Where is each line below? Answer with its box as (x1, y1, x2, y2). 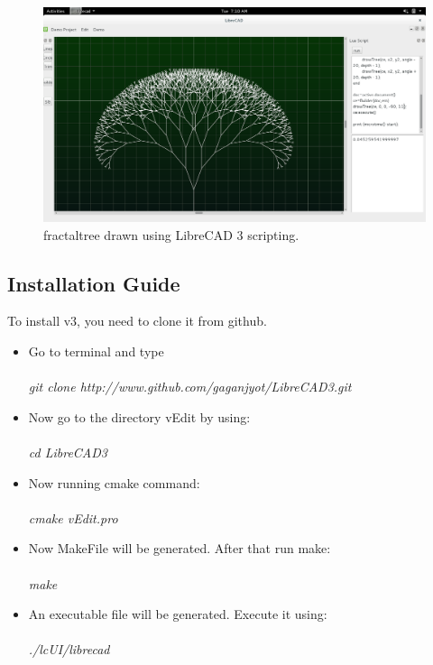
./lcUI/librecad (28, 640, 110, 659)
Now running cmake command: (28, 473, 200, 492)
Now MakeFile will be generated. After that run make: (28, 539, 331, 558)
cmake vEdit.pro (28, 508, 118, 527)
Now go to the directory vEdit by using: (28, 407, 251, 426)
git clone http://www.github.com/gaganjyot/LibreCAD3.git (28, 377, 352, 396)
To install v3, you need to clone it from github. (7, 311, 267, 330)
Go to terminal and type (28, 342, 164, 361)
